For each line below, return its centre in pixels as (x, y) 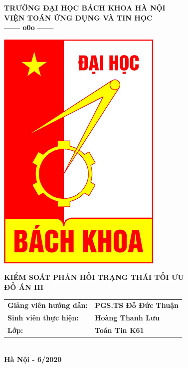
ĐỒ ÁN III (24, 287)
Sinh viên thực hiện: (43, 318)
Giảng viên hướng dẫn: (48, 305)
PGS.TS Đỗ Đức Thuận (136, 305)
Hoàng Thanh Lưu (127, 318)
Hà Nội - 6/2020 (33, 359)
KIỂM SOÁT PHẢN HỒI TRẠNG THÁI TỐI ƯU (94, 277)
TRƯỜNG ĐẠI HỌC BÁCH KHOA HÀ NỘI (85, 8)
